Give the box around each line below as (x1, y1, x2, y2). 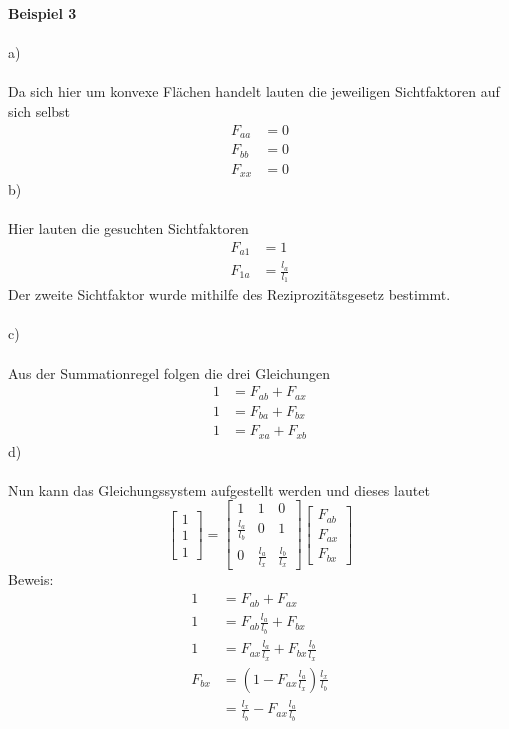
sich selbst (8, 100, 71, 121)
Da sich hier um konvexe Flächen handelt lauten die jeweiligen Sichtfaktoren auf (8, 81, 500, 102)
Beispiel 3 (8, 3, 77, 23)
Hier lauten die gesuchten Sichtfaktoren (8, 218, 249, 239)
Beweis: (8, 569, 54, 590)
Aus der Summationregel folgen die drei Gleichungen (8, 362, 330, 383)
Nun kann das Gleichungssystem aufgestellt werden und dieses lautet (8, 479, 430, 500)
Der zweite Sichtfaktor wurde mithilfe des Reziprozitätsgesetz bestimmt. (8, 284, 451, 305)
